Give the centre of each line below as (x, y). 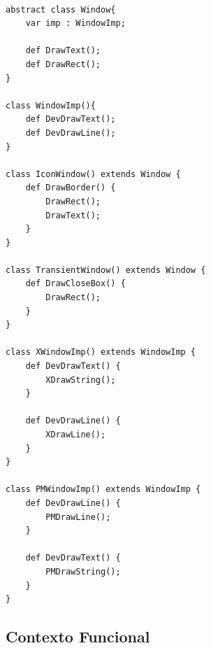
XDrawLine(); (76, 435)
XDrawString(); (81, 380)
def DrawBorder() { (71, 188)
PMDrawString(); (83, 571)
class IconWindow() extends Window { (93, 174)
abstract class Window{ (61, 9)
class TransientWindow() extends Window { (106, 270)
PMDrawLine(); (78, 517)
